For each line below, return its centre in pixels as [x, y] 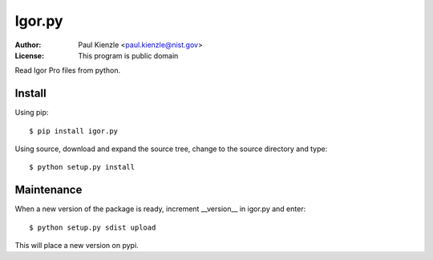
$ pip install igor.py [74, 131]
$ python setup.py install [82, 167]
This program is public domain [128, 55]
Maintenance [49, 190]
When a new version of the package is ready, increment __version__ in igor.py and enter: [160, 209]
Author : [28, 45]
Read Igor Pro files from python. [67, 70]
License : [29, 55]
